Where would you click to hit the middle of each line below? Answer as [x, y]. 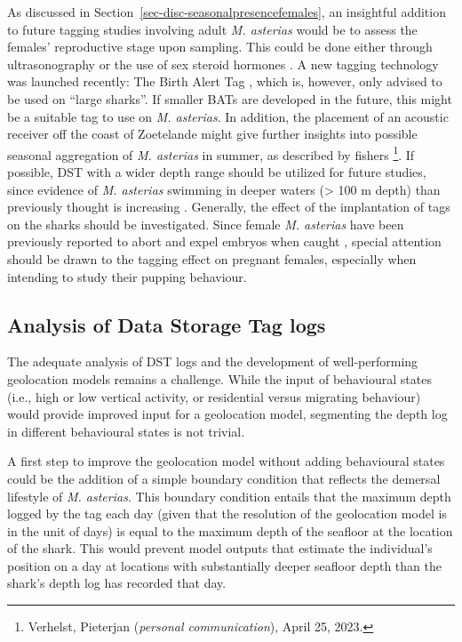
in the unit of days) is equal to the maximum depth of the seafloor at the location [230, 530]
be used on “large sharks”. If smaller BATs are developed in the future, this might [230, 98]
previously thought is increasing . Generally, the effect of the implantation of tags [229, 207]
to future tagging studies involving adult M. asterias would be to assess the [212, 29]
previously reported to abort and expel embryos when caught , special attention [224, 241]
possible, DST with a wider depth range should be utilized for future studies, [217, 172]
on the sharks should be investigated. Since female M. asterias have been [206, 224]
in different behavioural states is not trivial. [126, 431]
